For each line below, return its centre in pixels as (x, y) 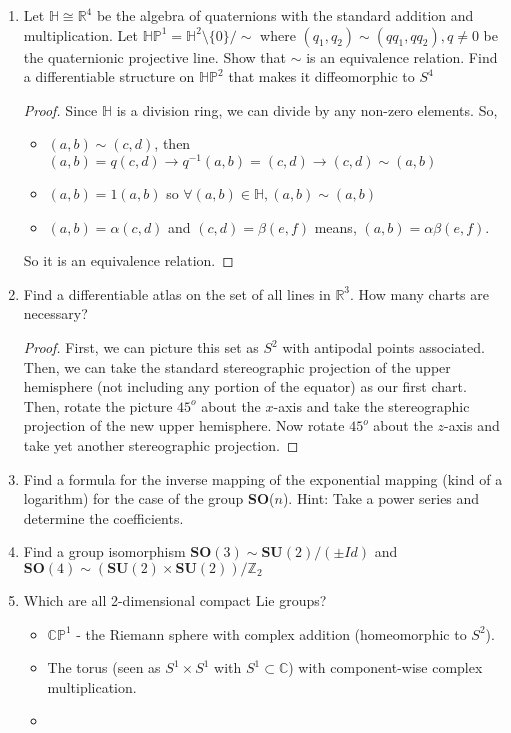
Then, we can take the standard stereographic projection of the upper (237, 366)
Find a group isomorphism (104, 551)
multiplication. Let (80, 34)
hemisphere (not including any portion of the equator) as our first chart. (245, 386)
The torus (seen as (104, 667)
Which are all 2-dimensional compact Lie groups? (175, 599)
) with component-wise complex (385, 667)
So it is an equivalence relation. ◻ (128, 260)
